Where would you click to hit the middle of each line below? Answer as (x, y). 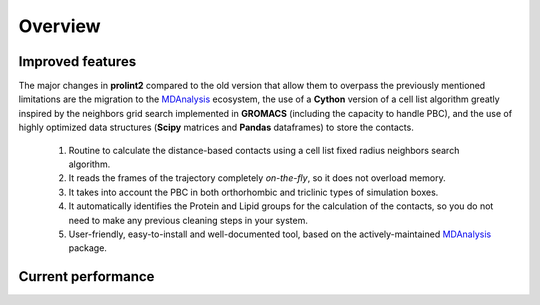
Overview (59, 26)
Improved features (77, 61)
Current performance (86, 276)
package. (87, 248)
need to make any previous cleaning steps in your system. (188, 220)
